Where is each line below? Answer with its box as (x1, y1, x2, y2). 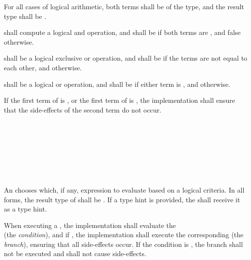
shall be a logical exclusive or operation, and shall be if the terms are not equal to (4, 53, 248, 63)
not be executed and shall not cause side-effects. (4, 248, 146, 259)
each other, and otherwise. (4, 62, 82, 72)
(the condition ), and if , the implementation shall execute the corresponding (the (4, 229, 244, 240)
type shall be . (4, 11, 47, 21)
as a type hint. (4, 204, 47, 214)
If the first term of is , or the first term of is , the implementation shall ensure (4, 95, 235, 105)
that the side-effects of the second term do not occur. (4, 104, 161, 114)
